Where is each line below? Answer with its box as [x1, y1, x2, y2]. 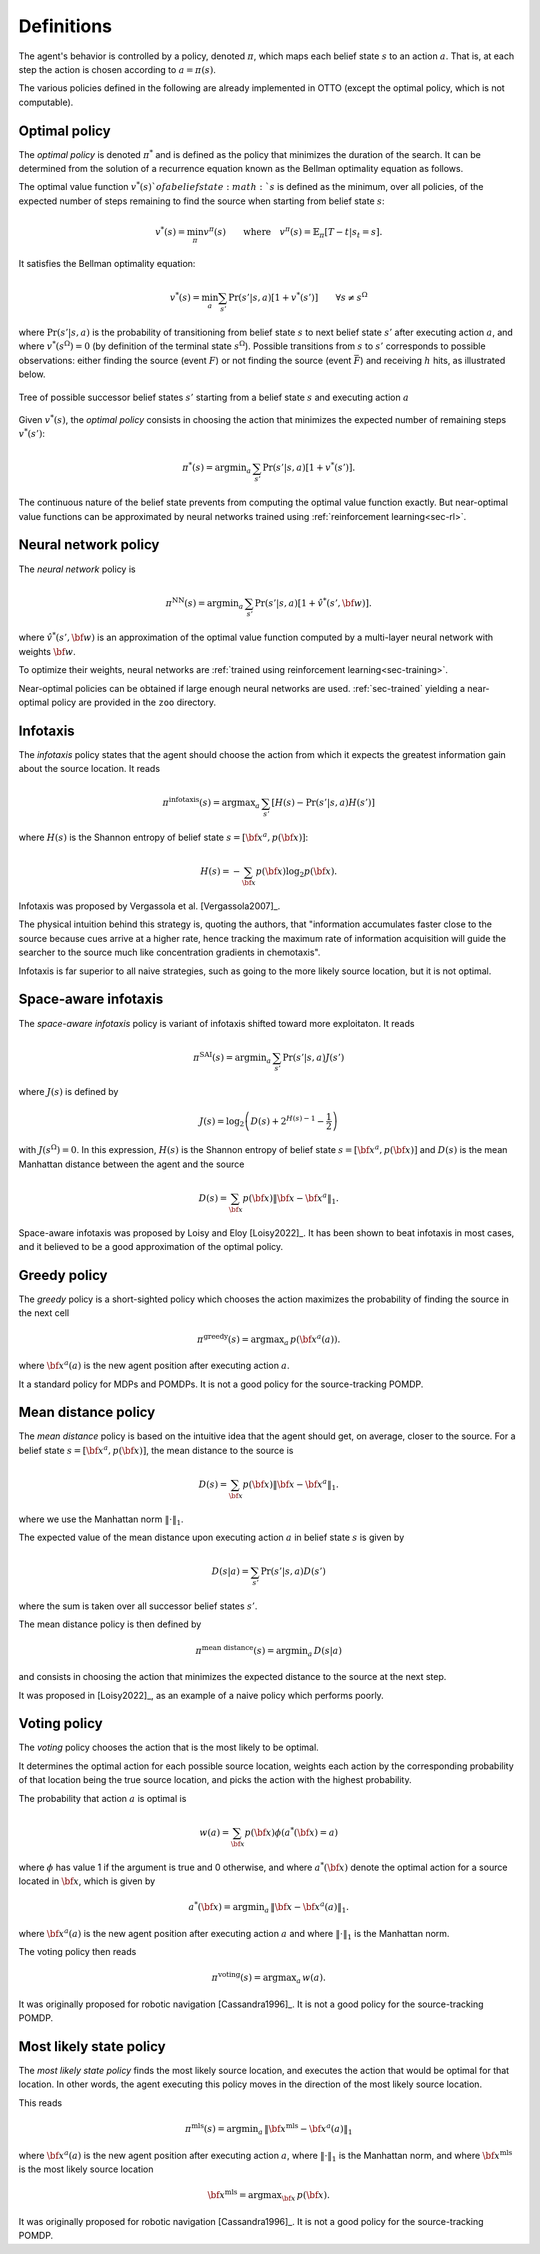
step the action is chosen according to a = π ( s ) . [18, 63, 217, 75]
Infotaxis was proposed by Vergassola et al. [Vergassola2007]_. [18, 900, 281, 912]
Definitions [18, 15, 113, 37]
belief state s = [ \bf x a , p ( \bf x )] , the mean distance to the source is [18, 1443, 294, 1456]
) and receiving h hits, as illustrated [360, 354, 506, 366]
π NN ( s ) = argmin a [165, 595, 244, 611]
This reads [18, 2096, 63, 2109]
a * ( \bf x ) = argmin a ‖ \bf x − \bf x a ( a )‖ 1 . [188, 1900, 350, 1915]
